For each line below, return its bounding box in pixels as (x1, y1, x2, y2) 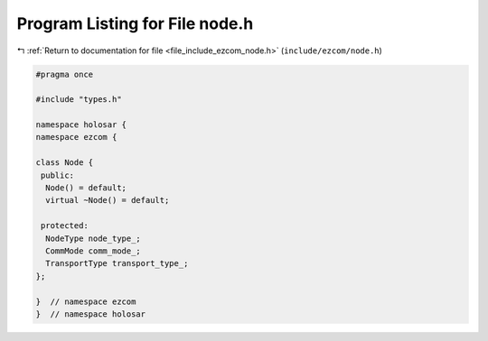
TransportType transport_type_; (45, 258, 189, 269)
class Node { (35, 158, 94, 168)
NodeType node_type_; (45, 233, 142, 244)
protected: (41, 221, 89, 231)
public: (41, 170, 75, 180)
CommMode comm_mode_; (45, 246, 142, 256)
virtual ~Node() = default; (45, 195, 170, 206)
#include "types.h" (35, 95, 122, 105)
